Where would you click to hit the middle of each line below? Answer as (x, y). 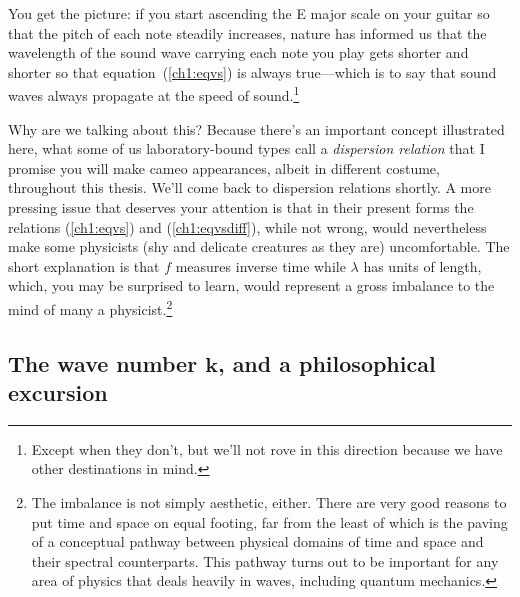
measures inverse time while (260, 265)
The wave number (103, 362)
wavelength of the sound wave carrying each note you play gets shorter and (238, 52)
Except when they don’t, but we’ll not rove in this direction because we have (267, 448)
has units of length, (422, 265)
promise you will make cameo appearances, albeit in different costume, (224, 167)
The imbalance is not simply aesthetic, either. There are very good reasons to (269, 502)
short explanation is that (84, 265)
